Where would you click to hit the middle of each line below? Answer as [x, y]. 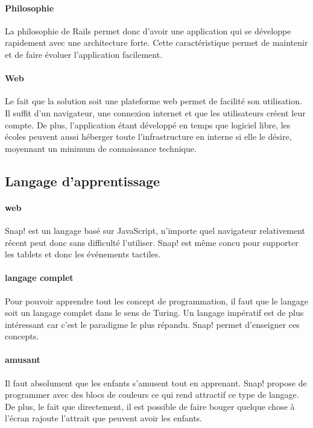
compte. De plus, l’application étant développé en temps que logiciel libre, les [148, 124]
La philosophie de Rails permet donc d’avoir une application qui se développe [148, 30]
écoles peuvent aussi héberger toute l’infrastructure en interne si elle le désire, [148, 137]
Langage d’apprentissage [83, 181]
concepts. [22, 336]
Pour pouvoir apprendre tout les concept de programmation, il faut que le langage [156, 301]
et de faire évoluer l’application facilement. [84, 54]
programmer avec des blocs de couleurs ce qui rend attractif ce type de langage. [152, 395]
